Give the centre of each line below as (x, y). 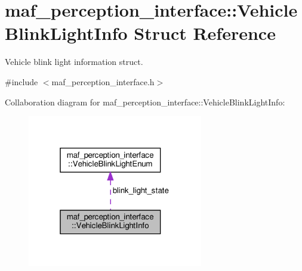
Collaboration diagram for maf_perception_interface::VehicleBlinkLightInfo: (145, 102)
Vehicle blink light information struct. (74, 62)
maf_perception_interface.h (103, 81)
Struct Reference (205, 33)
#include (21, 81)
